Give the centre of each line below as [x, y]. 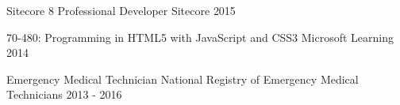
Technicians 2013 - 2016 [64, 94]
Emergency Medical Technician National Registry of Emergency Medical [183, 79]
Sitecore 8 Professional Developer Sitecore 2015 [121, 10]
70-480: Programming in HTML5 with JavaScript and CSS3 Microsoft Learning [200, 37]
